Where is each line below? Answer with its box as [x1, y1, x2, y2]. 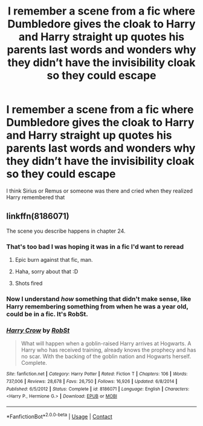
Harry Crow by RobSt [6, 326, 70, 334]
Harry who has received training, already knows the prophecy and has [21, 347, 196, 354]
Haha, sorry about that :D [14, 268, 79, 275]
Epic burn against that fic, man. [14, 256, 93, 264]
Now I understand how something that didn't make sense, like [6, 295, 192, 303]
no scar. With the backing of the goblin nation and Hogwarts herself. [21, 353, 192, 360]
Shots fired [14, 280, 43, 287]
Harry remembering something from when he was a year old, [6, 302, 188, 310]
